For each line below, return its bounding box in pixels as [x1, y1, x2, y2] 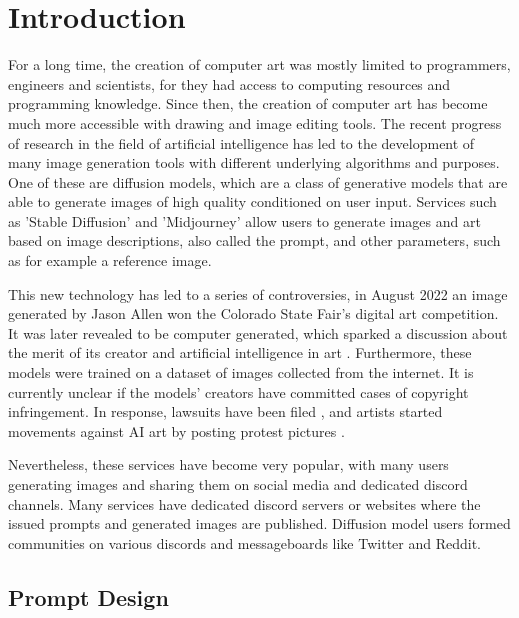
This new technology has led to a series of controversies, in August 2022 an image [8, 283, 508, 304]
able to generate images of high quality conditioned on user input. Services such [8, 191, 497, 212]
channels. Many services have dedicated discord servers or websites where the [8, 493, 481, 514]
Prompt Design [8, 581, 169, 612]
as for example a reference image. [8, 250, 212, 271]
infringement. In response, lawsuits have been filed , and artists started [8, 401, 443, 422]
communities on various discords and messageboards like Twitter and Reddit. [8, 532, 481, 553]
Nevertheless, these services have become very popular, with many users [8, 454, 449, 475]
